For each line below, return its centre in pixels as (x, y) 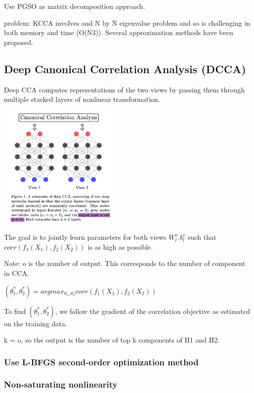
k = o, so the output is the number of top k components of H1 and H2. (112, 340)
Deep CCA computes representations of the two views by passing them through (125, 89)
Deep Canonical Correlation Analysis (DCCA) (125, 68)
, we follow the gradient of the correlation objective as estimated (153, 311)
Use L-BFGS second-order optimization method (101, 362)
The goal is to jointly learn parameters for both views (85, 237)
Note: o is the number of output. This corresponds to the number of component (125, 263)
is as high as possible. (120, 246)
